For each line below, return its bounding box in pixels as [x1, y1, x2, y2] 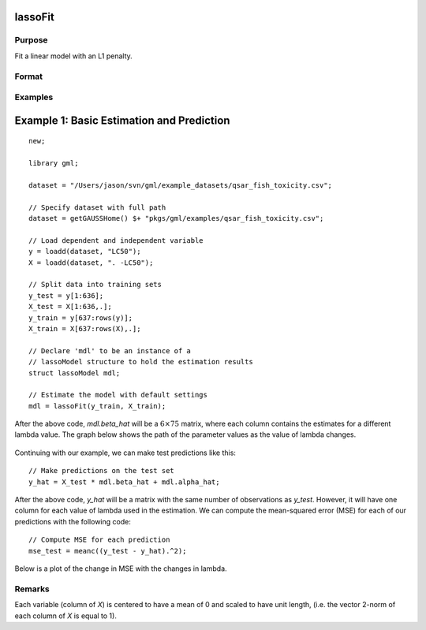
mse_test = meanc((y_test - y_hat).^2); [28, 546, 187, 555]
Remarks [14, 583, 50, 595]
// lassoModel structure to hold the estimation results [28, 357, 254, 367]
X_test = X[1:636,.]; [28, 302, 112, 311]
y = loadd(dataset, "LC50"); [28, 247, 141, 256]
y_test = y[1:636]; [28, 291, 104, 300]
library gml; [28, 158, 79, 168]
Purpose [14, 35, 48, 46]
